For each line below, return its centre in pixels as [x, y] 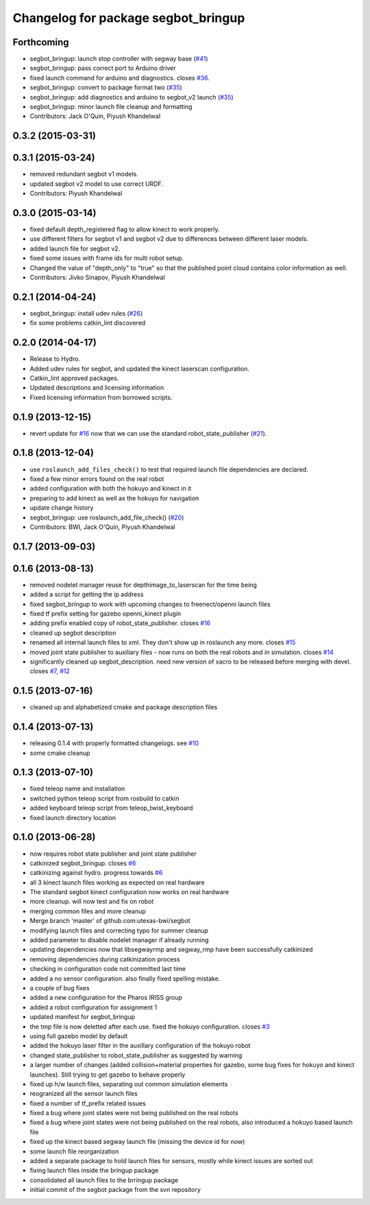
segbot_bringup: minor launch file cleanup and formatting [111, 107]
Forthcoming [41, 42]
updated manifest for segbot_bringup [83, 1017]
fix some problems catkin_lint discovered [88, 323]
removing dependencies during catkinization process [105, 959]
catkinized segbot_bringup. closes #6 [83, 863]
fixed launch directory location [73, 817]
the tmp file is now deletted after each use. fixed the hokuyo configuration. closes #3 [150, 1027]
